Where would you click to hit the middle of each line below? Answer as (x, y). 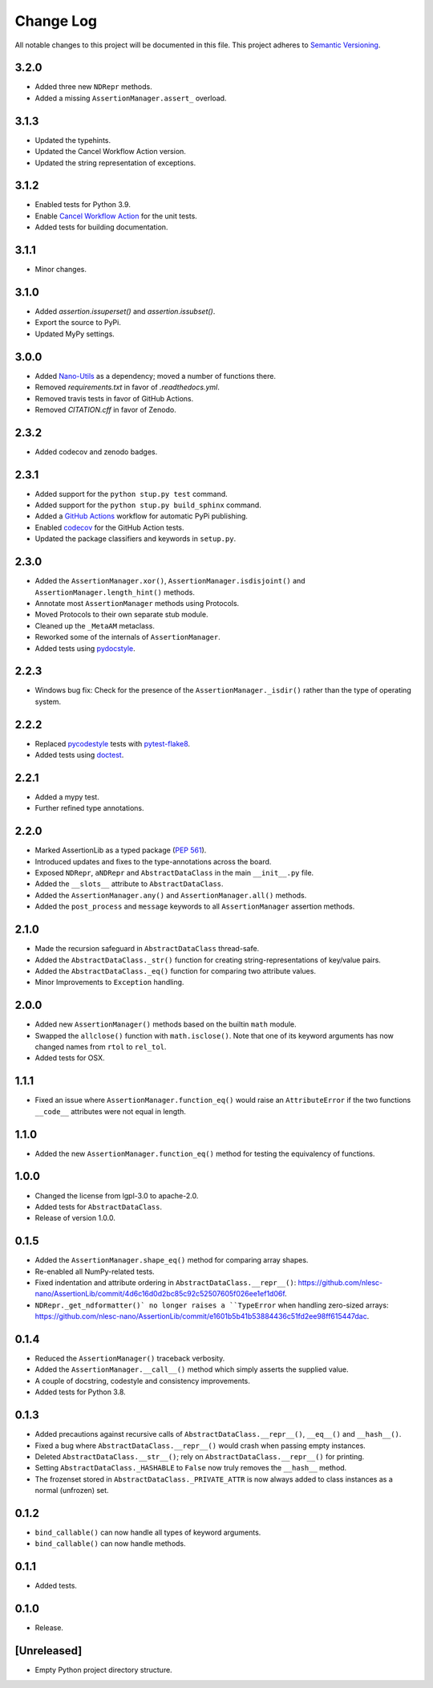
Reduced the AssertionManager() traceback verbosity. (130, 1359)
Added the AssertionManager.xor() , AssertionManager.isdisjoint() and (170, 581)
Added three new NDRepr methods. (93, 87)
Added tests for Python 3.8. (80, 1392)
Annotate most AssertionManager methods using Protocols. (137, 603)
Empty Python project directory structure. (103, 1670)
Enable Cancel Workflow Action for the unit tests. (116, 216)
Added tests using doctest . (79, 755)
